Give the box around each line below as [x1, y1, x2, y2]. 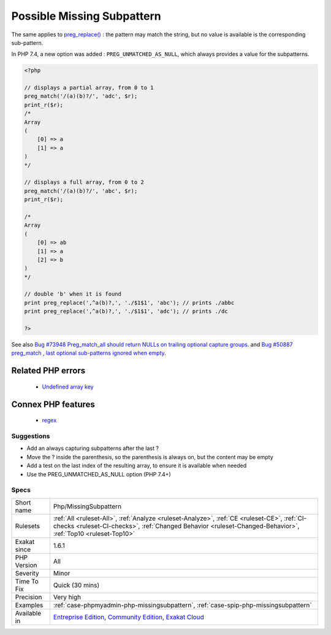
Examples [15, 601, 44, 609]
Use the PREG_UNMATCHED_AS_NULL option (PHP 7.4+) [26, 470, 171, 478]
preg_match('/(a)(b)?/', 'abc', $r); [24, 187, 138, 194]
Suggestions [11, 432, 50, 440]
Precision [15, 593, 42, 601]
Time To [15, 577, 39, 585]
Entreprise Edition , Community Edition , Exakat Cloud [53, 612, 205, 621]
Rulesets [15, 521, 40, 530]
